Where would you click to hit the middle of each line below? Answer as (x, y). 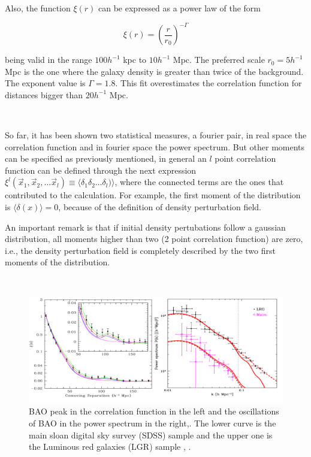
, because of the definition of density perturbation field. (160, 207)
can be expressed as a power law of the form (179, 8)
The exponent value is (45, 83)
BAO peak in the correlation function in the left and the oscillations (154, 411)
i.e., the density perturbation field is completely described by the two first (140, 250)
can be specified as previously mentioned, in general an (106, 158)
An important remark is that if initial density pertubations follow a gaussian (145, 227)
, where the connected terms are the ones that (199, 182)
